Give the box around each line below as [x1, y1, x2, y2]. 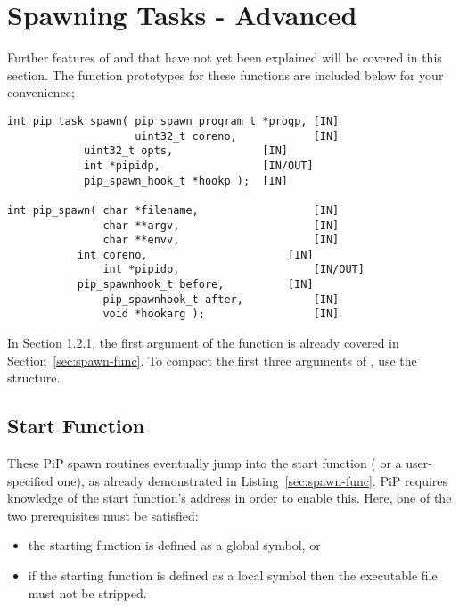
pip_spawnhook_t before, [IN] [77, 278, 314, 292]
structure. [7, 368, 61, 387]
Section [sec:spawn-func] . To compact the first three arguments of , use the [7, 350, 417, 369]
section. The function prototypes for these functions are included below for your [7, 65, 444, 84]
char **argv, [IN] [102, 218, 340, 232]
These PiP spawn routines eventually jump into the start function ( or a [7, 454, 402, 472]
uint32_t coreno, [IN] [135, 129, 340, 143]
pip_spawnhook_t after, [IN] [102, 292, 340, 306]
